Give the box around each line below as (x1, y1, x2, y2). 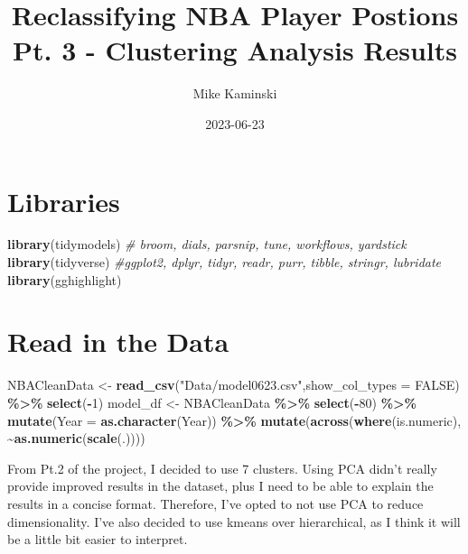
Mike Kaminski (192, 84, 277, 103)
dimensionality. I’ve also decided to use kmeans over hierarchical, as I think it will (7, 512, 461, 531)
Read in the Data (7, 323, 229, 360)
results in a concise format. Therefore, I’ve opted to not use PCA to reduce (7, 494, 424, 512)
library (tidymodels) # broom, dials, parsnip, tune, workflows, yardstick (7, 235, 407, 254)
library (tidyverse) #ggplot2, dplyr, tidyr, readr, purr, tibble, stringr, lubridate (7, 253, 442, 272)
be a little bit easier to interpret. (7, 530, 188, 549)
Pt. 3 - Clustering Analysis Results (12, 32, 458, 69)
